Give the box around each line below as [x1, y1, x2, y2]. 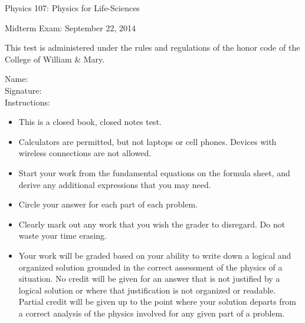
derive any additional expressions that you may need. [18, 178, 211, 190]
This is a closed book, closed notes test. [18, 116, 162, 128]
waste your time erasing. [18, 229, 107, 242]
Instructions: [5, 95, 50, 108]
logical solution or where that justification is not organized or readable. [18, 284, 276, 296]
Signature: [5, 84, 42, 96]
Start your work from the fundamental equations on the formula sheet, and [18, 166, 290, 179]
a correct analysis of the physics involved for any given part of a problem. [18, 306, 285, 319]
